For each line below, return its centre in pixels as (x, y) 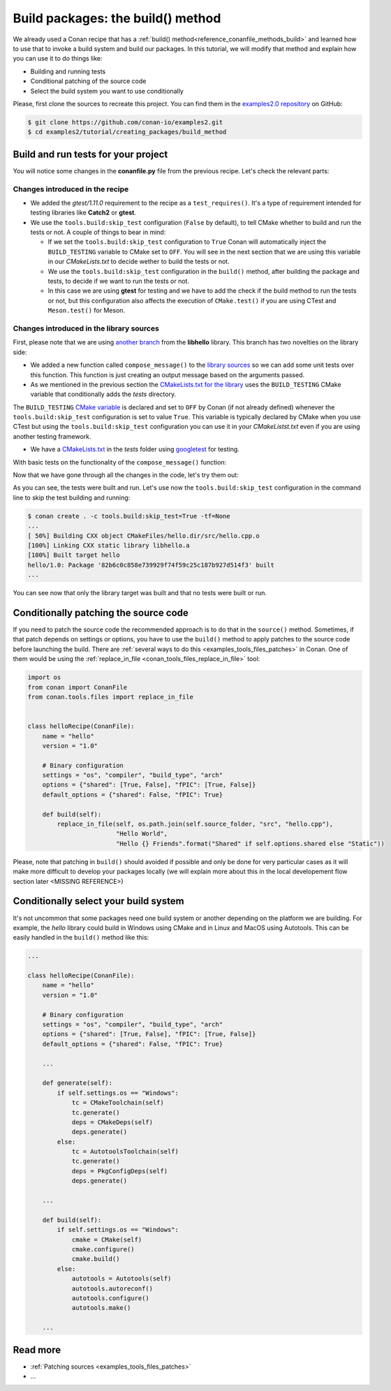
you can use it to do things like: (58, 59)
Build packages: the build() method (117, 18)
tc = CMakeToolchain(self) (118, 1103)
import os (44, 677)
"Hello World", (141, 834)
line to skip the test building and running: (72, 497)
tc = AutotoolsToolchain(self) (125, 1152)
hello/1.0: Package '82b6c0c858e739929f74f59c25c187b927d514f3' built (151, 565)
